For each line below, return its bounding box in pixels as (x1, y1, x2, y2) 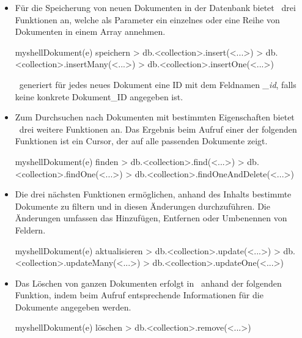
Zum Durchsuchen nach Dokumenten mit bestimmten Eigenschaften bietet (15, 111, 295, 123)
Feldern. (15, 223, 46, 236)
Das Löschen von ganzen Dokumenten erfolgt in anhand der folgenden (15, 276, 282, 289)
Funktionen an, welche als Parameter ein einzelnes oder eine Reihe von (15, 13, 280, 26)
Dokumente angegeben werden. (15, 300, 131, 313)
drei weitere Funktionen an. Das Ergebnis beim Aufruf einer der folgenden (19, 122, 297, 135)
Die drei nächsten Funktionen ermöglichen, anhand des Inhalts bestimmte (15, 188, 292, 200)
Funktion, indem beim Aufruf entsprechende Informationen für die (15, 288, 263, 301)
